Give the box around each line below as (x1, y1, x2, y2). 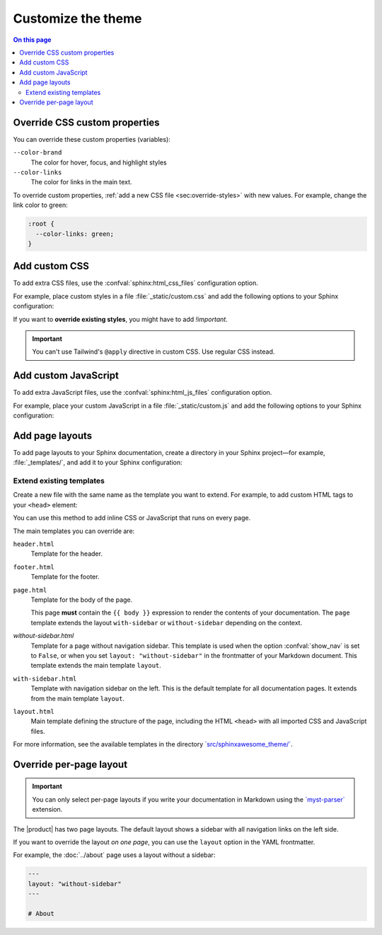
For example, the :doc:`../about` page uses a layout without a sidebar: (13, 851, 216, 859)
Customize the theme (13, 11, 142, 26)
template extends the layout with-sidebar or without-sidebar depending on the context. (30, 618, 303, 627)
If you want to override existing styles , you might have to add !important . (13, 315, 228, 323)
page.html (13, 586, 47, 594)
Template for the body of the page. (30, 595, 133, 604)
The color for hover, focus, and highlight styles (30, 158, 167, 167)
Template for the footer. (30, 573, 100, 581)
